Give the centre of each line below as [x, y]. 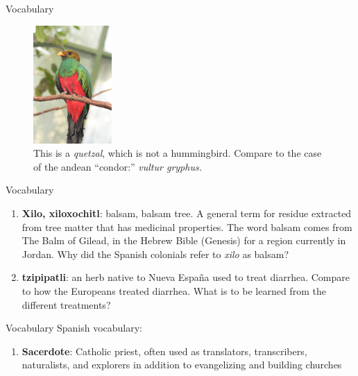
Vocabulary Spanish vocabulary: [74, 328]
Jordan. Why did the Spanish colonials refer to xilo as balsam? [155, 254]
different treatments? [66, 304]
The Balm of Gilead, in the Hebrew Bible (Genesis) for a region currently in [184, 240]
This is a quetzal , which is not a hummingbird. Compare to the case [178, 153]
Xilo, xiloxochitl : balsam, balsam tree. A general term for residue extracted [187, 213]
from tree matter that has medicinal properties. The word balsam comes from [187, 227]
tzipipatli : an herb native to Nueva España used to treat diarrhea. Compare [186, 277]
